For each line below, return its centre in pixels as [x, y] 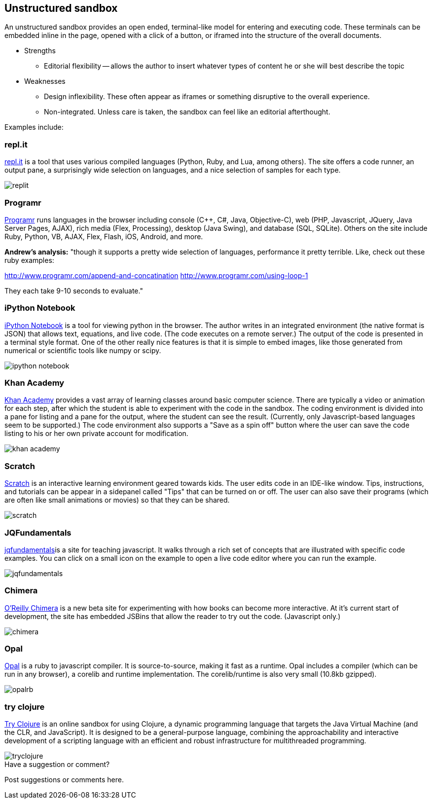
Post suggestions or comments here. [64, 780]
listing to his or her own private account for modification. [96, 434]
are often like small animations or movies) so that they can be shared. [117, 500]
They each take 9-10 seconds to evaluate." [74, 291]
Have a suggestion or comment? [57, 765]
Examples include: [34, 127]
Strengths [40, 51]
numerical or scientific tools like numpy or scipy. [83, 350]
